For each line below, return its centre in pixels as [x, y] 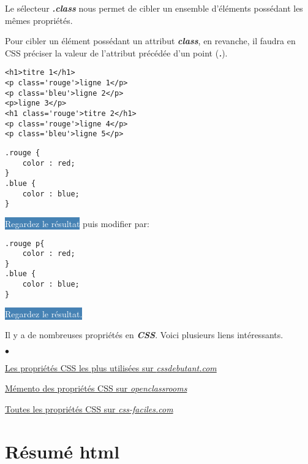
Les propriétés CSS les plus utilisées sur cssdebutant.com [111, 367]
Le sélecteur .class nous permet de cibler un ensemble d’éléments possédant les [154, 8]
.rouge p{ [25, 243]
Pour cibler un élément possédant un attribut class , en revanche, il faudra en [150, 41]
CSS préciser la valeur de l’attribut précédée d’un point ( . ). [116, 52]
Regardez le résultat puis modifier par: [77, 223]
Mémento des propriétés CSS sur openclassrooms [96, 388]
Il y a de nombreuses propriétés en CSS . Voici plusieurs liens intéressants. [144, 335]
